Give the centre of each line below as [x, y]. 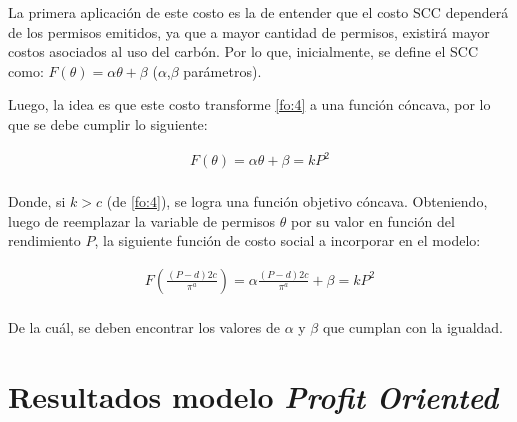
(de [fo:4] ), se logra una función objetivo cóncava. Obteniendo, [297, 201]
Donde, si [37, 201]
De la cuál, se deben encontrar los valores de [144, 326]
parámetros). [222, 70]
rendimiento [44, 240]
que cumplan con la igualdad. [412, 326]
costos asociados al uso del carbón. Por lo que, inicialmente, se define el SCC [243, 51]
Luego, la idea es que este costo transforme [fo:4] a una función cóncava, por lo [249, 104]
